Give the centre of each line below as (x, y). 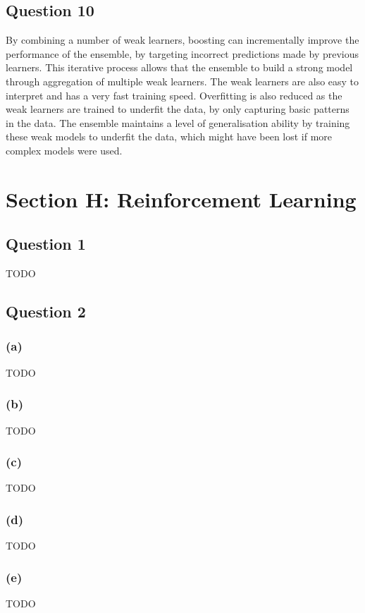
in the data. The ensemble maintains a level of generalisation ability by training (178, 122)
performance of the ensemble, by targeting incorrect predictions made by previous (182, 53)
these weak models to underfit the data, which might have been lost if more (169, 136)
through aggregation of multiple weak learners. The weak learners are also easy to (182, 81)
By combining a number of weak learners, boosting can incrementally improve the (182, 40)
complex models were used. (64, 150)
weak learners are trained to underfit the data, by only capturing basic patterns (178, 109)
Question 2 (46, 311)
